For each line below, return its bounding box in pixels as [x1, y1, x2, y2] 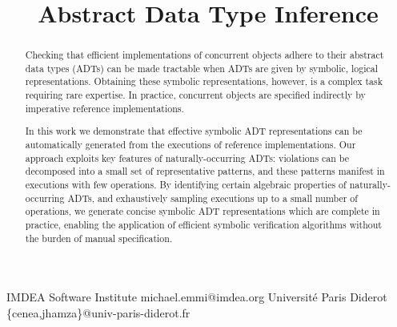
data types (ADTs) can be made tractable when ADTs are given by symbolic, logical [25, 61, 379, 75]
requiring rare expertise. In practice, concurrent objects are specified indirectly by [25, 88, 366, 102]
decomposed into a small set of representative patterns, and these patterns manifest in [25, 164, 385, 178]
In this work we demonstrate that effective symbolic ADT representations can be [25, 124, 363, 138]
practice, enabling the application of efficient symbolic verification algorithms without [25, 217, 382, 231]
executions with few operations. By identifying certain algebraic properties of [25, 177, 347, 191]
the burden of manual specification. [25, 231, 173, 244]
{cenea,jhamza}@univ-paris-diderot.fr [6, 304, 190, 321]
